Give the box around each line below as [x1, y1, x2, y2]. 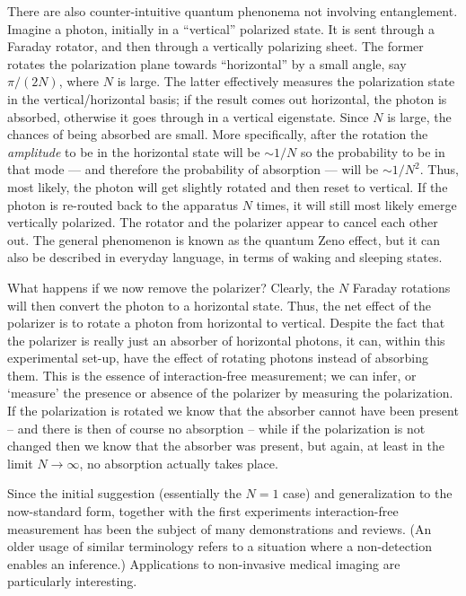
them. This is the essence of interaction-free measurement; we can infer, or [7, 365, 417, 384]
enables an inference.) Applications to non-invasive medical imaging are [7, 554, 400, 573]
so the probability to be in [300, 142, 445, 161]
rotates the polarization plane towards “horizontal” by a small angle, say [7, 54, 407, 73]
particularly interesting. [7, 572, 137, 591]
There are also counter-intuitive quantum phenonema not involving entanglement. [7, 2, 458, 20]
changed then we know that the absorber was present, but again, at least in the [7, 436, 444, 455]
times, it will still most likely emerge [256, 195, 457, 214]
